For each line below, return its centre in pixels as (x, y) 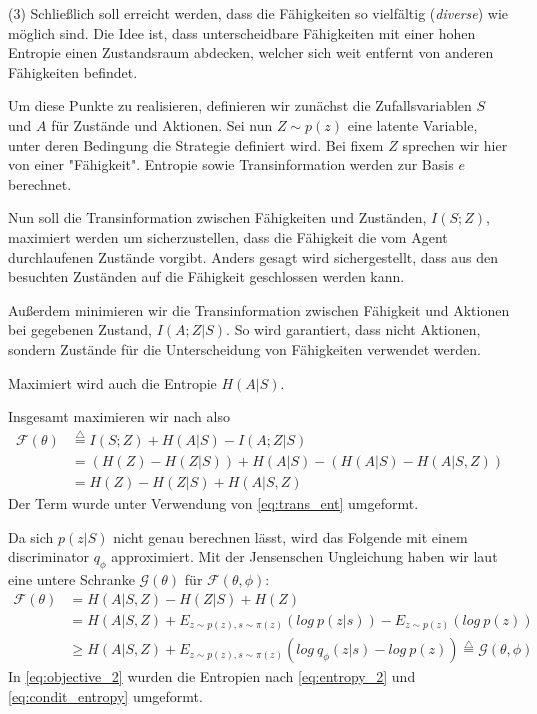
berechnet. (40, 183)
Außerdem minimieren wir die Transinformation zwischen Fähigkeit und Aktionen (259, 309)
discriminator (49, 556)
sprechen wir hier (455, 144)
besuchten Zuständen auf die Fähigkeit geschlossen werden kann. (206, 276)
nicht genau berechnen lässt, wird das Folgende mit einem (290, 536)
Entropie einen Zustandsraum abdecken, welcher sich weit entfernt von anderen (251, 52)
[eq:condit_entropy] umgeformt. (105, 695)
